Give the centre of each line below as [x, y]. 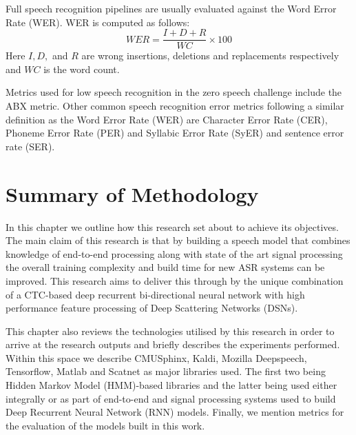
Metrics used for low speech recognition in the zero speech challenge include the [174, 92]
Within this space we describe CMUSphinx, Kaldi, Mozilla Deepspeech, [156, 357]
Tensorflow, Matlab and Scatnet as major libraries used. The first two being [166, 371]
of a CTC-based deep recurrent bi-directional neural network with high [155, 294]
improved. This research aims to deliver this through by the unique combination [175, 280]
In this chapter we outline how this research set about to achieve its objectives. [172, 226]
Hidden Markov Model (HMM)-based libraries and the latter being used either [171, 385]
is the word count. [82, 69]
